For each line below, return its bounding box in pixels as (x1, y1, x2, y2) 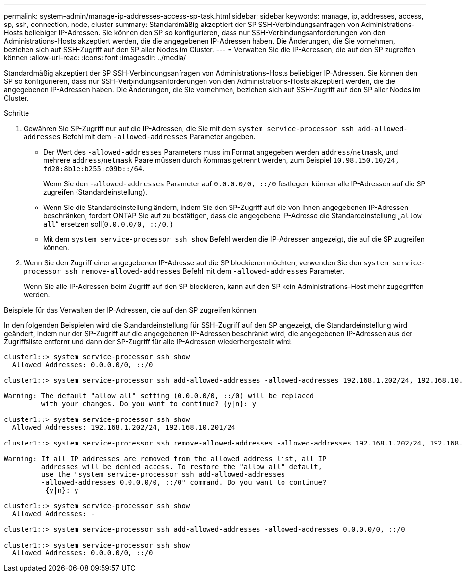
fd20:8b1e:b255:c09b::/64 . (43, 164, 145, 173)
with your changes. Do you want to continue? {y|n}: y (41, 400, 257, 408)
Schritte (4, 109, 29, 117)
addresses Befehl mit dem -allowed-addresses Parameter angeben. (24, 132, 256, 141)
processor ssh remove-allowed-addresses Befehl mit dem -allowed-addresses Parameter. (24, 267, 345, 275)
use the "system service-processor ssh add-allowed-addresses (41, 471, 285, 478)
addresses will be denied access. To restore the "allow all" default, (41, 463, 323, 471)
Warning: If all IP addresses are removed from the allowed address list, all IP (4, 455, 327, 463)
